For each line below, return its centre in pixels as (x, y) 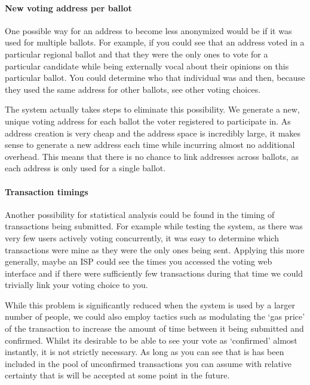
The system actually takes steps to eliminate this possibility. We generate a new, (152, 109)
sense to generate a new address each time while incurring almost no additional (150, 145)
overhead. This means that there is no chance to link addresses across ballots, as (152, 156)
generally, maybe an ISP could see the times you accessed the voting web (139, 261)
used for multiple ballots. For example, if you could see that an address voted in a (155, 42)
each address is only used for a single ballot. (85, 168)
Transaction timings (47, 191)
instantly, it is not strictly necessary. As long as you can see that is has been (145, 352)
